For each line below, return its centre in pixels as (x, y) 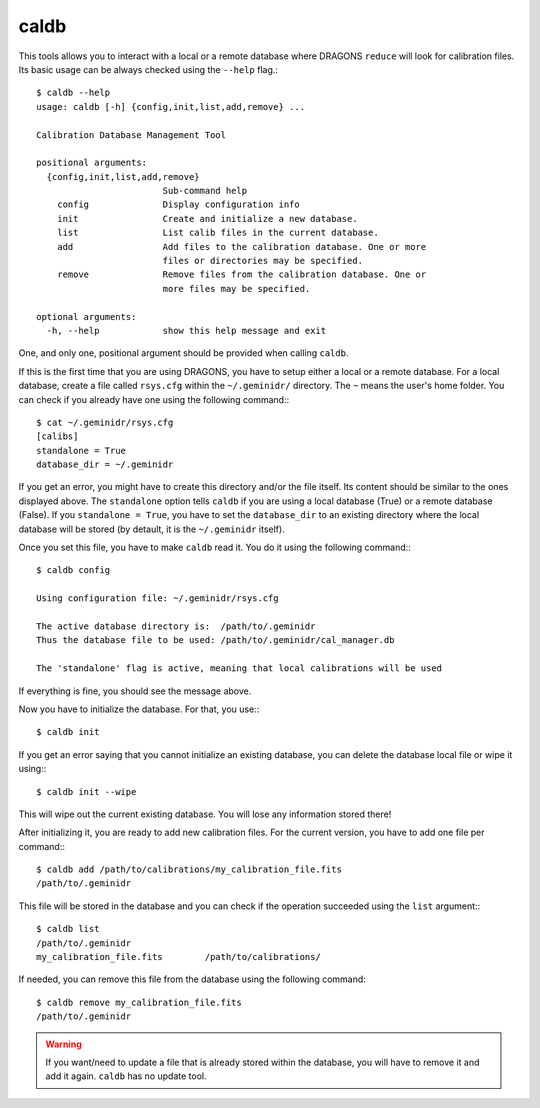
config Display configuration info (178, 204)
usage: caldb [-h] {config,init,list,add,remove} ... (170, 106)
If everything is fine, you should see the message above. (135, 691)
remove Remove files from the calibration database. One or (241, 274)
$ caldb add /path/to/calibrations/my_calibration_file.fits (189, 869)
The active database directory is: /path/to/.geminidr (176, 626)
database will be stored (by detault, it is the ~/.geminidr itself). (151, 529)
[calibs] (57, 436)
